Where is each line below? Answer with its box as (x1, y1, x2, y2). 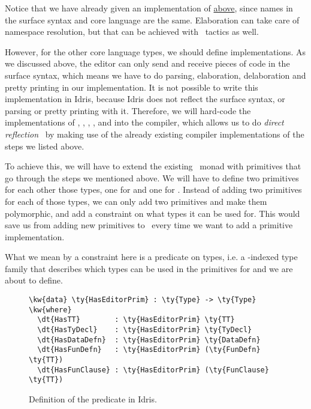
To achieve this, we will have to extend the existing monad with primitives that (5, 160, 301, 172)
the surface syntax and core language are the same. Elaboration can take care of (5, 13, 300, 26)
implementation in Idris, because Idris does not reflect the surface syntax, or (5, 92, 285, 105)
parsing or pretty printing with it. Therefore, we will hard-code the (5, 104, 251, 117)
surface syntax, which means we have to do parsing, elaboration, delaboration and (5, 68, 306, 81)
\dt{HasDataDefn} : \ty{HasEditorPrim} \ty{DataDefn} (37, 335, 261, 344)
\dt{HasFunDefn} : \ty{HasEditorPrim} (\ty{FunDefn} (37, 345, 261, 354)
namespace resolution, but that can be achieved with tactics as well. (5, 25, 259, 38)
